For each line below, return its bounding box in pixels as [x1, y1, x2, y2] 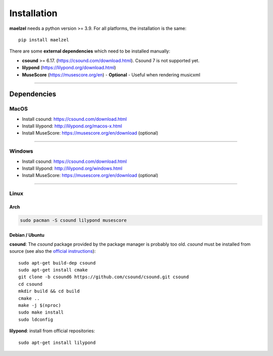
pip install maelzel [18, 37, 69, 42]
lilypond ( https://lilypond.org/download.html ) [22, 65, 116, 71]
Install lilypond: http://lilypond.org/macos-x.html [22, 123, 122, 129]
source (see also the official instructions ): [9, 248, 96, 254]
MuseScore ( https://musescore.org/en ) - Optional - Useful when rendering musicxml [22, 71, 201, 78]
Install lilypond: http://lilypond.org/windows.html [22, 165, 122, 171]
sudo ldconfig [18, 317, 53, 322]
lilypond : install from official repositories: [9, 328, 96, 334]
